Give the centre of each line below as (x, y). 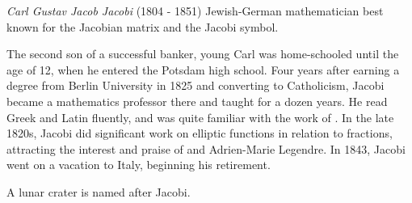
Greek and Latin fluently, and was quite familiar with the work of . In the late (200, 117)
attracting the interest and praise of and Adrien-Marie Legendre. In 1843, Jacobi (206, 148)
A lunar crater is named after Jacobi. (99, 191)
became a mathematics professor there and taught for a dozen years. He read (197, 101)
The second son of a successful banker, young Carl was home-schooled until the (203, 54)
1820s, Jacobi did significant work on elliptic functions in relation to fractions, (200, 133)
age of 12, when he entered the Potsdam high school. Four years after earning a (203, 69)
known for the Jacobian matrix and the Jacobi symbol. (143, 26)
